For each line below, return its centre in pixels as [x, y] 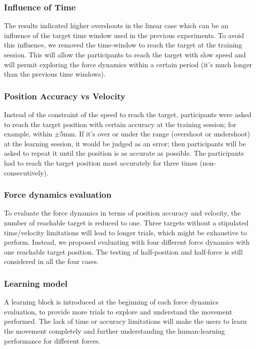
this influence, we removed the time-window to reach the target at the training [123, 45]
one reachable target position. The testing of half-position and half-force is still [124, 251]
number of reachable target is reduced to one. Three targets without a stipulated [126, 222]
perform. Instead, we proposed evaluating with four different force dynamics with [127, 242]
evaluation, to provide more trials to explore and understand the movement [118, 311]
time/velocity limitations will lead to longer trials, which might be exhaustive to [126, 232]
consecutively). [26, 172]
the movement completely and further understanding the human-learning [115, 330]
